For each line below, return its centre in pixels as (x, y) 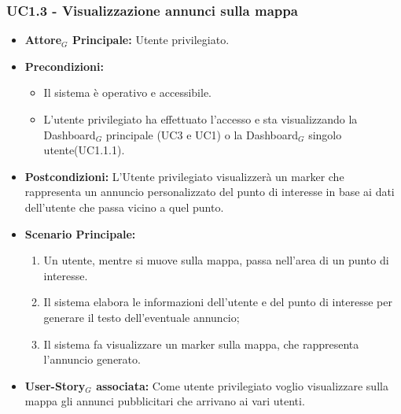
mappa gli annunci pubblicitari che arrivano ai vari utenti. (165, 401)
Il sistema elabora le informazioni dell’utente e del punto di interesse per (218, 302)
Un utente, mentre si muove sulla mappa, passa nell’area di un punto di (216, 260)
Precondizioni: (64, 66)
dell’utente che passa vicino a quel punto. (124, 207)
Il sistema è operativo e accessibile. (127, 92)
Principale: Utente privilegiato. (151, 40)
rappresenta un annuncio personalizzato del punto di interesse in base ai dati (210, 192)
